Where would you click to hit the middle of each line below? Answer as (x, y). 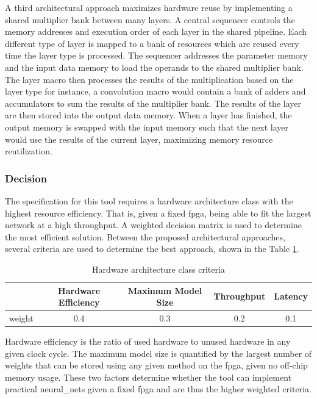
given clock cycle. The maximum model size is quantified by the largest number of (158, 353)
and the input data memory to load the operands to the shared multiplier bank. (154, 67)
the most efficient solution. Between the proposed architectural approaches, (145, 236)
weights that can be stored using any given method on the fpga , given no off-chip (156, 365)
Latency (291, 296)
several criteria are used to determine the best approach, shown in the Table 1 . (152, 249)
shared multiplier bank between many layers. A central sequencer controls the (150, 19)
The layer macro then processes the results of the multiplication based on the (149, 79)
